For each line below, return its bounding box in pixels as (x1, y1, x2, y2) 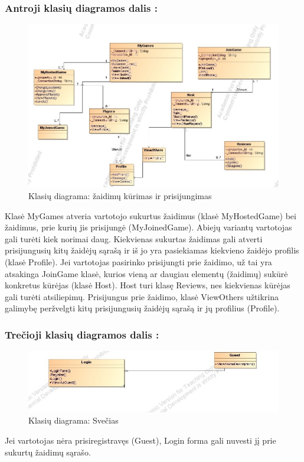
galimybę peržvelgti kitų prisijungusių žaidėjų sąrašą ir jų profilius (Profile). (5, 302, 280, 314)
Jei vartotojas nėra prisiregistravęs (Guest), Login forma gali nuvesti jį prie (5, 434, 276, 447)
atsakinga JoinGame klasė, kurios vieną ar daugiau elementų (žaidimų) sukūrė (5, 267, 288, 279)
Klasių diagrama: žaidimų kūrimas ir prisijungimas (28, 190, 212, 202)
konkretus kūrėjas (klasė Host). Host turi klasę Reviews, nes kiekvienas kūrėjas (5, 279, 290, 291)
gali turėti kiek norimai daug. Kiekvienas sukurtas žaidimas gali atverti (5, 232, 263, 245)
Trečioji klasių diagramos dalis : (5, 327, 159, 341)
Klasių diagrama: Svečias (28, 414, 119, 427)
